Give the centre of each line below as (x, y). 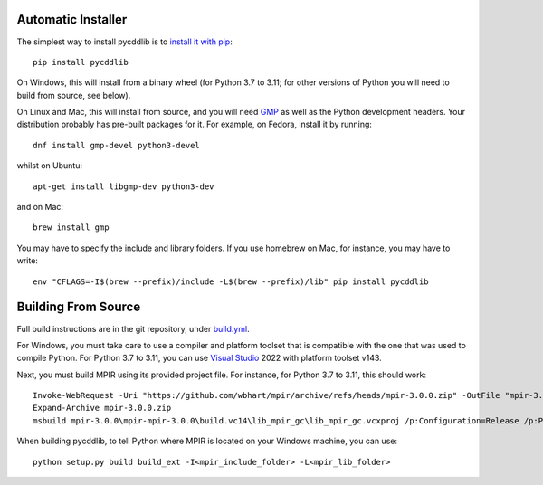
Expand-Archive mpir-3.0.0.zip (102, 408)
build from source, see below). (74, 95)
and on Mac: (40, 207)
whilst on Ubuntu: (50, 166)
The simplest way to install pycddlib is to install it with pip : (124, 42)
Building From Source (79, 307)
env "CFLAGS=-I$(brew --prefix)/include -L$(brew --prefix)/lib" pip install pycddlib (231, 281)
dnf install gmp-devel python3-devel (117, 145)
